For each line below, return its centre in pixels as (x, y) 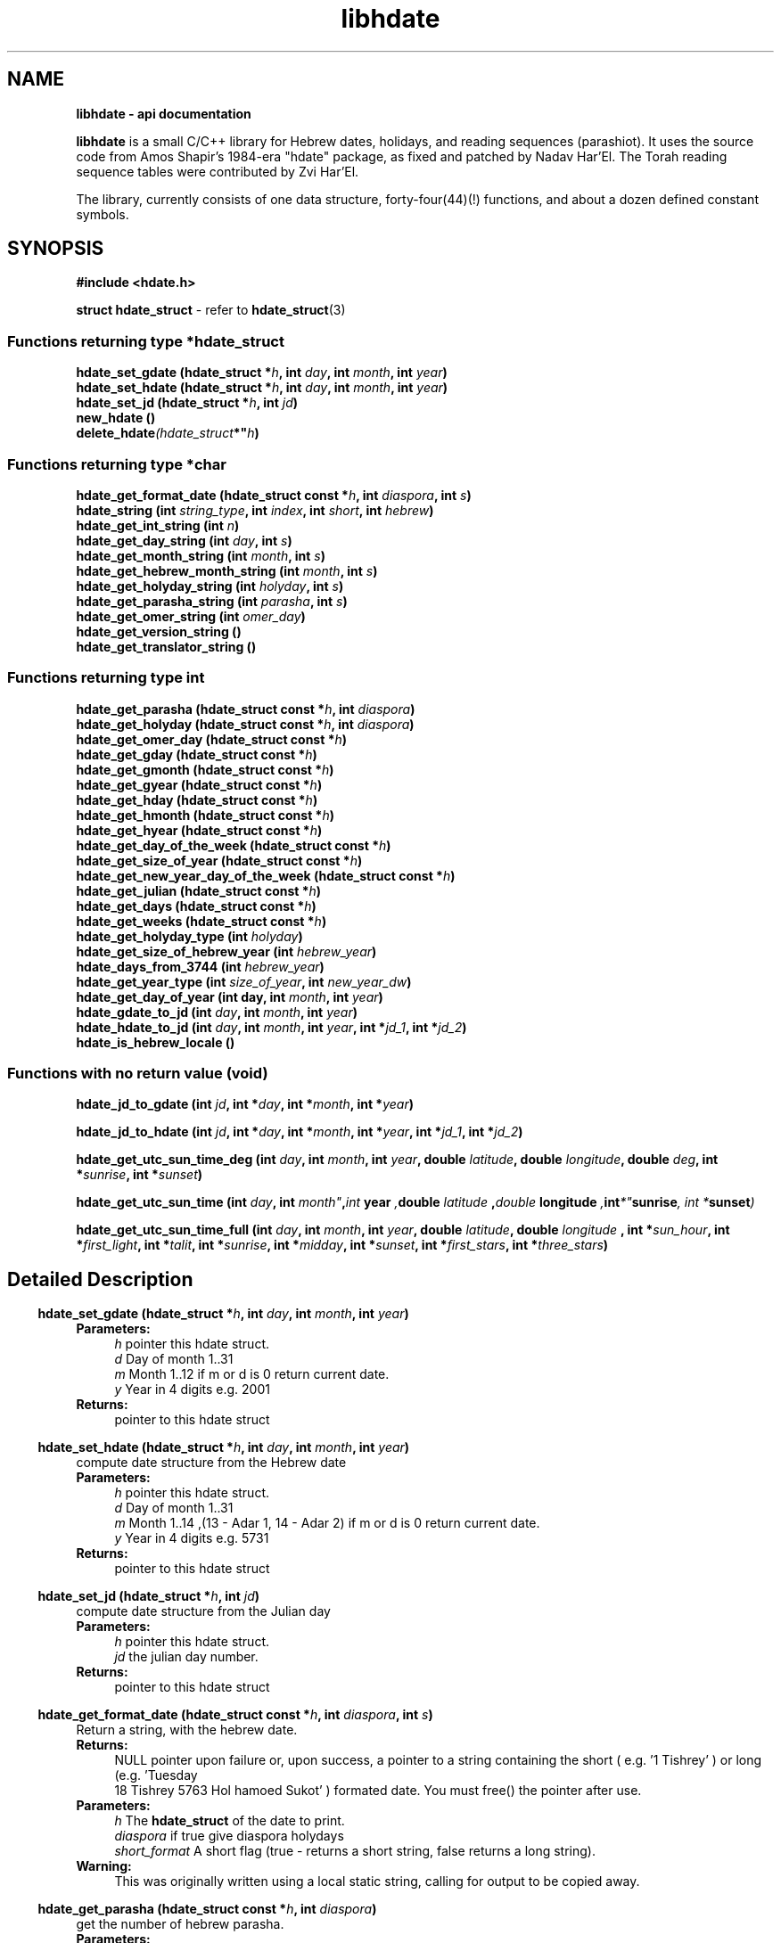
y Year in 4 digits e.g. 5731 (192, 1538)
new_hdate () (116, 418)
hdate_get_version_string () (159, 631)
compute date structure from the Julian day (203, 1611)
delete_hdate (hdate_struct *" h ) (168, 433)
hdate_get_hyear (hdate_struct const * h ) (199, 830)
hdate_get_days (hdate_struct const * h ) (196, 906)
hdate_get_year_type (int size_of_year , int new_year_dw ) (244, 981)
